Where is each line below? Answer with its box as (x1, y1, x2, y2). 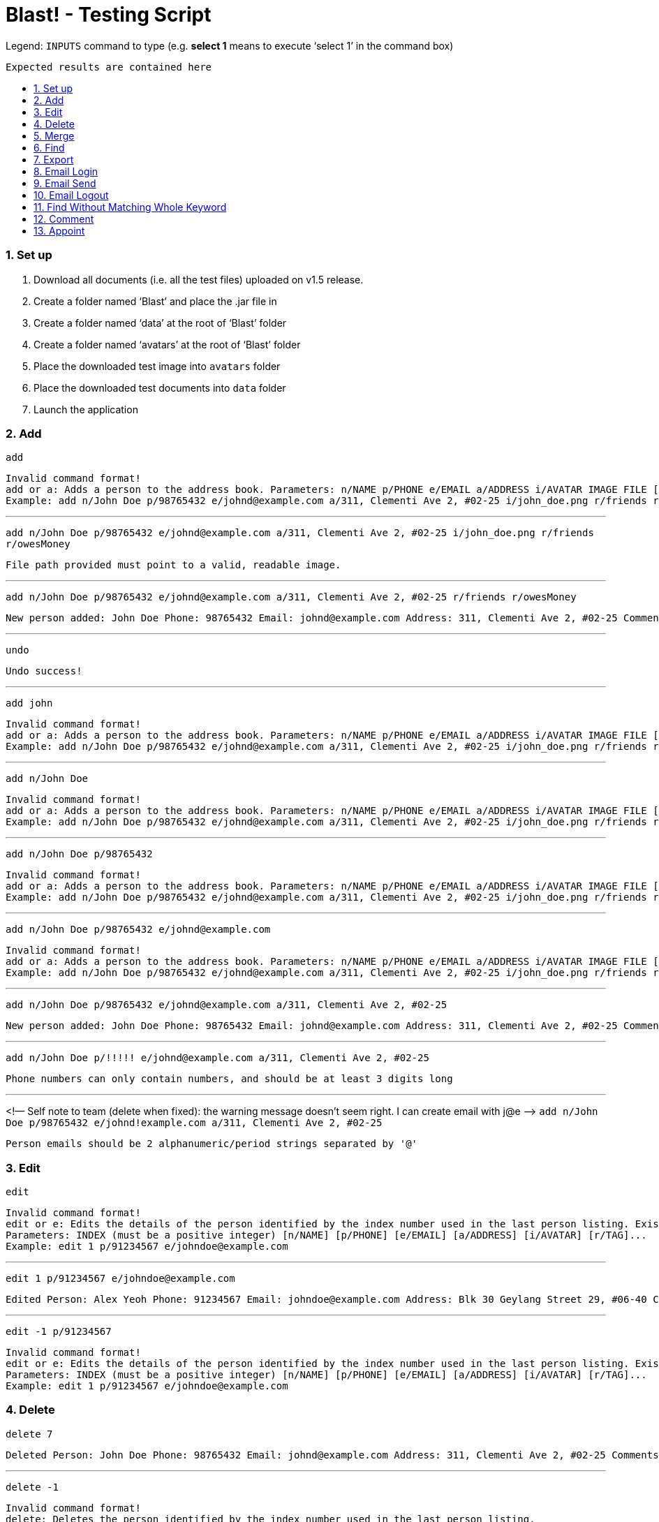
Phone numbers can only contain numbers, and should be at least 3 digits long (6, 1073, 453, 1085)
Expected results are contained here (6, 61, 212, 73)
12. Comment (34, 212, 94, 225)
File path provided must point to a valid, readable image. (6, 559, 341, 571)
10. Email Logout (34, 189, 109, 201)
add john (6, 697, 53, 709)
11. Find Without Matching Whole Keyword (34, 200, 227, 213)
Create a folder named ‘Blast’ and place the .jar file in (34, 295, 277, 307)
